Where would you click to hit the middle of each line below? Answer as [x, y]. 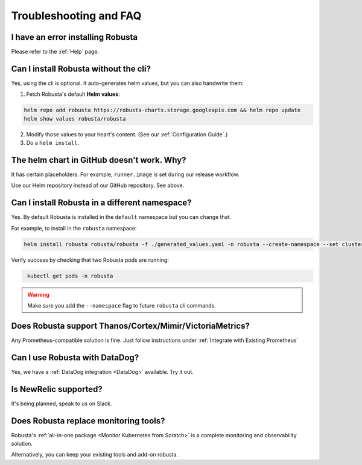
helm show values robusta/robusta [75, 119]
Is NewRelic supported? [57, 389]
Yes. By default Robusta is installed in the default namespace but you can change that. [121, 217]
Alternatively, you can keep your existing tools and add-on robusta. [94, 455]
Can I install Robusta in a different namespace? [101, 203]
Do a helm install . [53, 143]
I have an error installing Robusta [75, 37]
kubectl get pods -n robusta [70, 276]
